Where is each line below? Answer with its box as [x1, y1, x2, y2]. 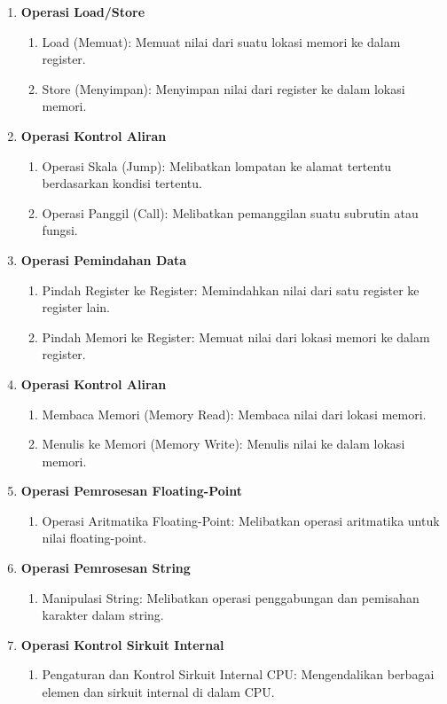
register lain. [42, 298, 110, 317]
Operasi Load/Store [20, 3, 145, 20]
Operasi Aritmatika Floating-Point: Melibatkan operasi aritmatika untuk [42, 511, 440, 529]
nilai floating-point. [42, 528, 147, 547]
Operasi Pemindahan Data [20, 250, 187, 269]
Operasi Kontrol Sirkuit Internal [20, 635, 224, 653]
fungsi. [42, 221, 78, 239]
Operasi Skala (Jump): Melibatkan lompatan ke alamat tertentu [42, 156, 392, 175]
